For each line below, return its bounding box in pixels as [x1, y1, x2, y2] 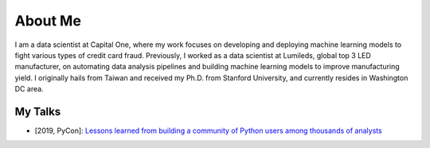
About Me [14, 12, 81, 29]
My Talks [14, 104, 61, 119]
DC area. [14, 84, 44, 94]
